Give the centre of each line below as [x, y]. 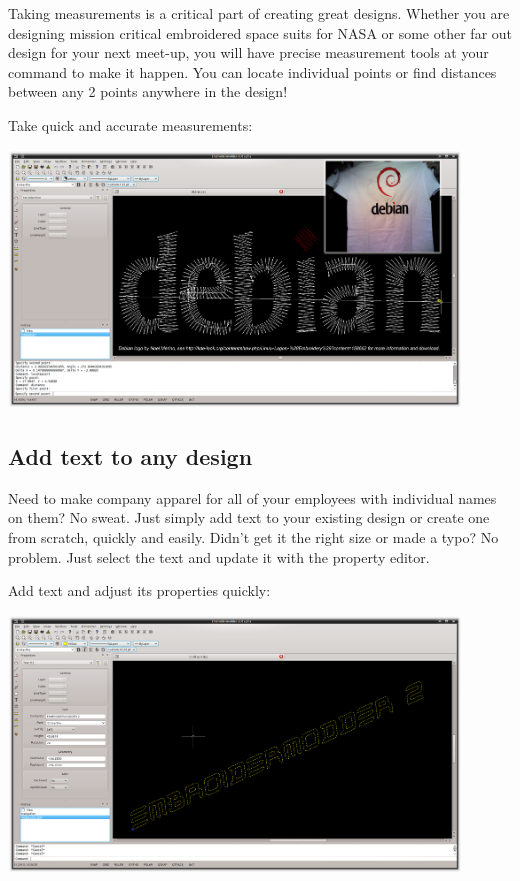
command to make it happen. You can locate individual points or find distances [252, 71]
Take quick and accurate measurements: [130, 124]
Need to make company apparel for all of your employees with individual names [252, 497]
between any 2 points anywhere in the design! [148, 91]
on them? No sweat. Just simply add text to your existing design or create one [249, 517]
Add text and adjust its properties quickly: [139, 590]
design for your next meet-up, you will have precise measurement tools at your [248, 52]
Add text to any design [130, 456]
